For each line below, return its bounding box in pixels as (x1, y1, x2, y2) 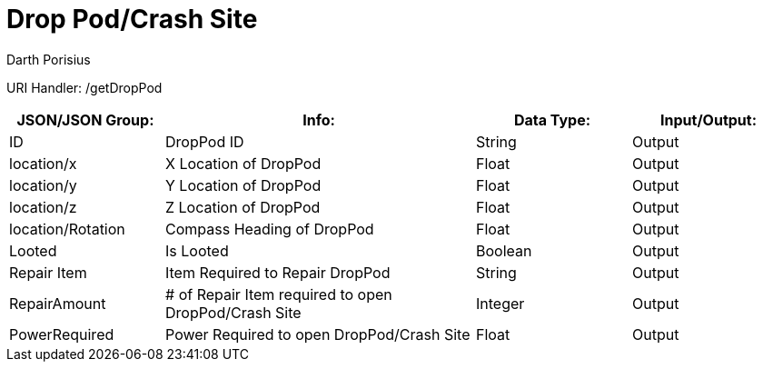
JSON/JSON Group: (16, 110, 154, 129)
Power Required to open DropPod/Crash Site (165, 324, 471, 344)
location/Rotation (9, 219, 125, 238)
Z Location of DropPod (165, 197, 321, 216)
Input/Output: (660, 110, 757, 129)
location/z (9, 197, 77, 216)
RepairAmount (9, 294, 106, 313)
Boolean (476, 241, 532, 260)
